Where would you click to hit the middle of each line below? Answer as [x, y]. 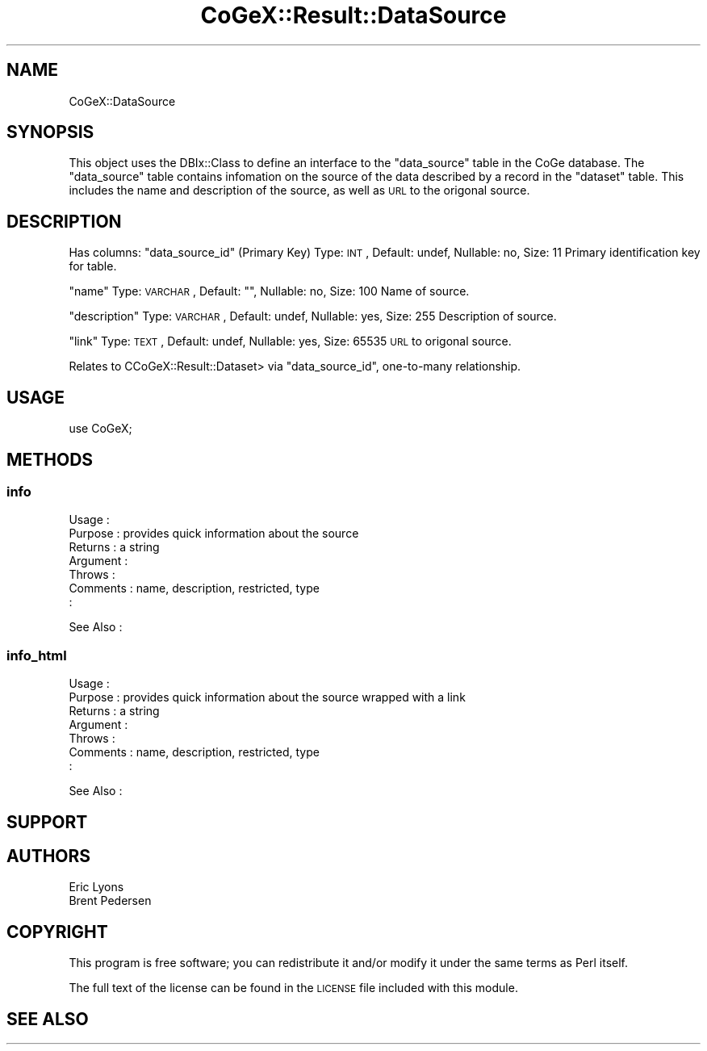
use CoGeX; [100, 429]
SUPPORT [47, 822]
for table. [93, 266]
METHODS [50, 459]
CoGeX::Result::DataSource [353, 15]
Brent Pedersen [110, 901]
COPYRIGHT [57, 932]
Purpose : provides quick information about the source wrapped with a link [267, 697]
